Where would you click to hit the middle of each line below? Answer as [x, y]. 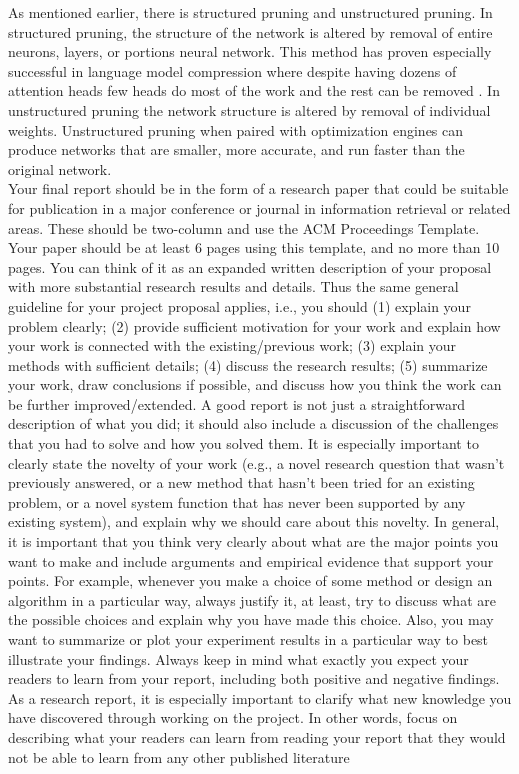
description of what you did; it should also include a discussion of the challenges [253, 423]
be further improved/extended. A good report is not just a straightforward [237, 403]
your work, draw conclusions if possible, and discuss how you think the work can [255, 384]
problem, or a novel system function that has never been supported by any [237, 501]
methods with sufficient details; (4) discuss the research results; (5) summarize [248, 364]
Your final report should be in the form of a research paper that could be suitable [258, 188]
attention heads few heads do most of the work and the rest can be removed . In [254, 90]
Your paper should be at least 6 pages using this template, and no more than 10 [254, 247]
